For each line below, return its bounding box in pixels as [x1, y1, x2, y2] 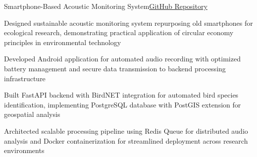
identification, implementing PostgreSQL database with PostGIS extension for [4, 99, 241, 109]
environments [4, 145, 45, 156]
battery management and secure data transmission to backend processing [4, 63, 226, 73]
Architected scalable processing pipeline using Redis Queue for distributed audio [4, 125, 248, 136]
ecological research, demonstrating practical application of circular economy [4, 27, 234, 38]
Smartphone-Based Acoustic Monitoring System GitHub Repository [4, 1, 207, 11]
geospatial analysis [4, 109, 60, 119]
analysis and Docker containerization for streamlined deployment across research [4, 135, 248, 146]
